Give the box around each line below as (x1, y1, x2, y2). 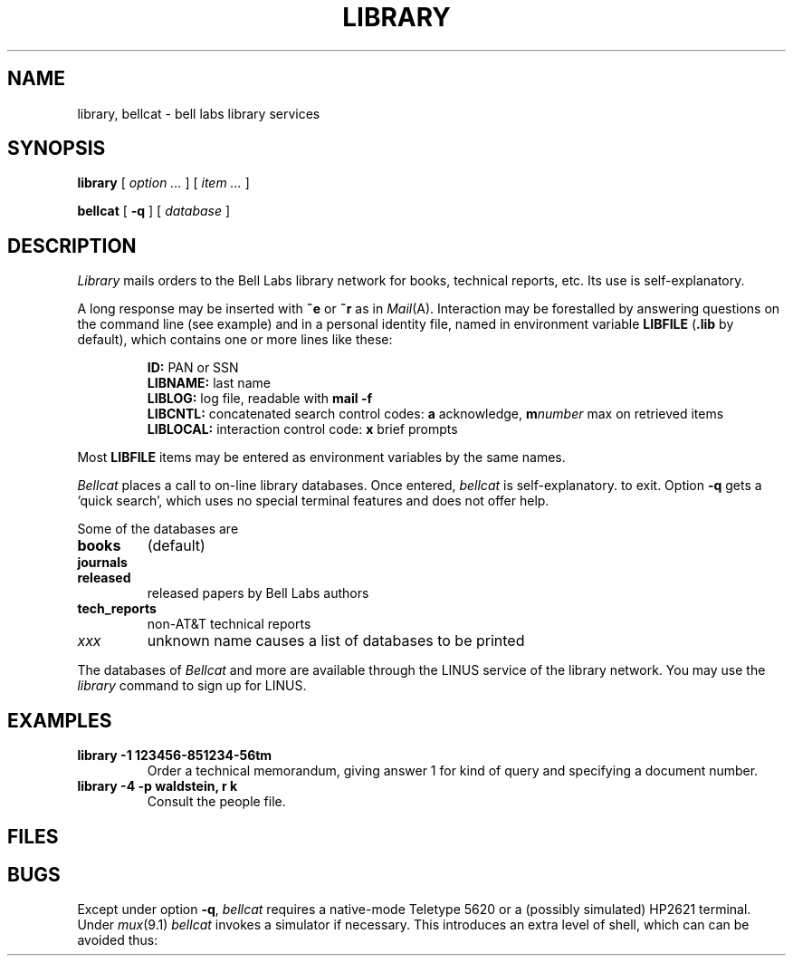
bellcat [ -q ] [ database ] (77, 203, 231, 219)
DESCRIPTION (7, 234, 137, 257)
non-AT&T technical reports (147, 616, 311, 632)
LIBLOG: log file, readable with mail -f (147, 390, 373, 407)
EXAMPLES (7, 708, 112, 732)
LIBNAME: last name (147, 375, 271, 391)
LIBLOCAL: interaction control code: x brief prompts (147, 421, 458, 438)
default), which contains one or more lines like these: (77, 332, 393, 348)
